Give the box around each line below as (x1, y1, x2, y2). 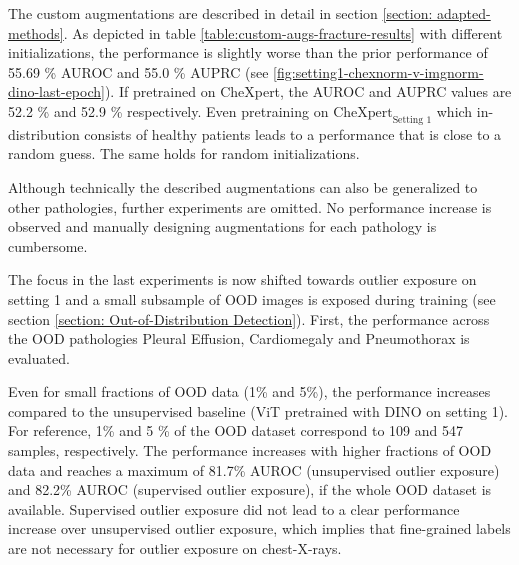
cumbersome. (8, 235, 88, 256)
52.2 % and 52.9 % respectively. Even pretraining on (8, 100, 329, 121)
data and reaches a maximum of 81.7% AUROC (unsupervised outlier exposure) (8, 459, 500, 480)
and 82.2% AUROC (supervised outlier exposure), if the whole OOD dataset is (8, 479, 492, 500)
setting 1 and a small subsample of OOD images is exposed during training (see (8, 288, 496, 309)
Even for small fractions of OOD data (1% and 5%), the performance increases (8, 381, 491, 402)
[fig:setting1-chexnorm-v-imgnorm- (273, 61, 484, 82)
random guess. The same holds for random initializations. (8, 143, 360, 164)
